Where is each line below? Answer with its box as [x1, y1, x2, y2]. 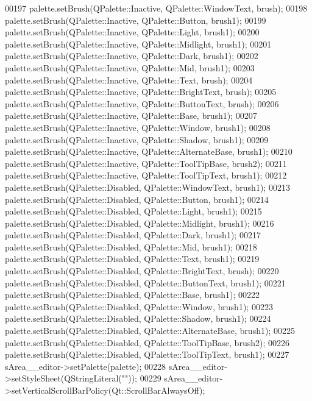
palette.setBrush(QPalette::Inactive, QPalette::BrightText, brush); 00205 [5, 85, 277, 98]
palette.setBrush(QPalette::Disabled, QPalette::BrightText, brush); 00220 [5, 264, 279, 277]
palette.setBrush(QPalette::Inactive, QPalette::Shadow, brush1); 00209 [5, 133, 269, 146]
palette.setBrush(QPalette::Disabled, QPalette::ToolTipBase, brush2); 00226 [5, 336, 289, 349]
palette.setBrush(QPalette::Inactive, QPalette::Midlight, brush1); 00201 [5, 37, 272, 50]
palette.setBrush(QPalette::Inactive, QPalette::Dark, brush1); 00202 [5, 49, 258, 62]
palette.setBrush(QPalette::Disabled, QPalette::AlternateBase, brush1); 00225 [5, 324, 295, 337]
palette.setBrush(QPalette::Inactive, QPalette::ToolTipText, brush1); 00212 [5, 169, 287, 182]
